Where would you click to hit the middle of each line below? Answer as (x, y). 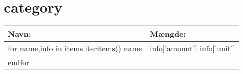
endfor (19, 62)
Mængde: (168, 34)
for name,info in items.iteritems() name (75, 48)
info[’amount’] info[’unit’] (192, 48)
